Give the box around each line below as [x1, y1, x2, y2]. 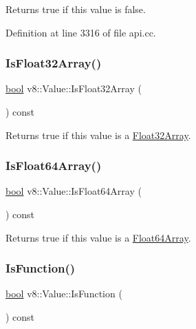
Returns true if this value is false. [6, 2, 146, 16]
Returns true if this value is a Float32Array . [6, 127, 191, 142]
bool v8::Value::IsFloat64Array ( [6, 184, 142, 198]
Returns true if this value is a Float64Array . [6, 230, 191, 244]
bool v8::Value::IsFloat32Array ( [6, 81, 142, 96]
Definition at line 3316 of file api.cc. [6, 25, 156, 39]
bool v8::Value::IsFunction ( [6, 286, 122, 301]
